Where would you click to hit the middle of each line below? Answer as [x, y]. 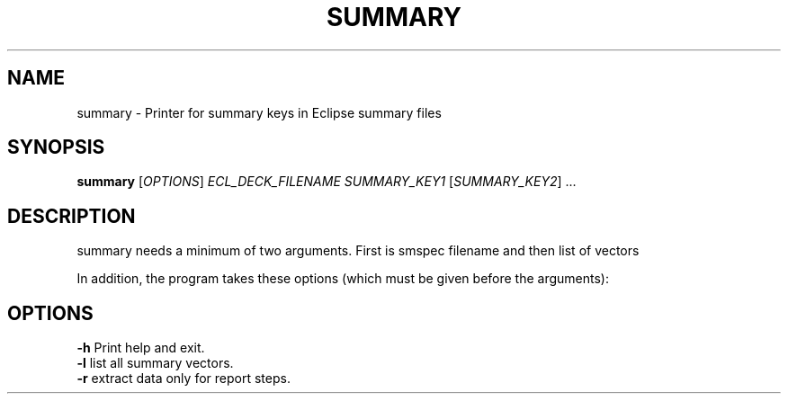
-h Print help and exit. [141, 348]
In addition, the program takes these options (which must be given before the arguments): [343, 279]
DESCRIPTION [72, 216]
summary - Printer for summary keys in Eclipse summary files [259, 112]
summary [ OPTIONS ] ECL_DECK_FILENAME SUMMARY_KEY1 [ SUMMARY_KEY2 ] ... [327, 182]
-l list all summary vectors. [155, 363]
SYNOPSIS [56, 147]
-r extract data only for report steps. [184, 379]
